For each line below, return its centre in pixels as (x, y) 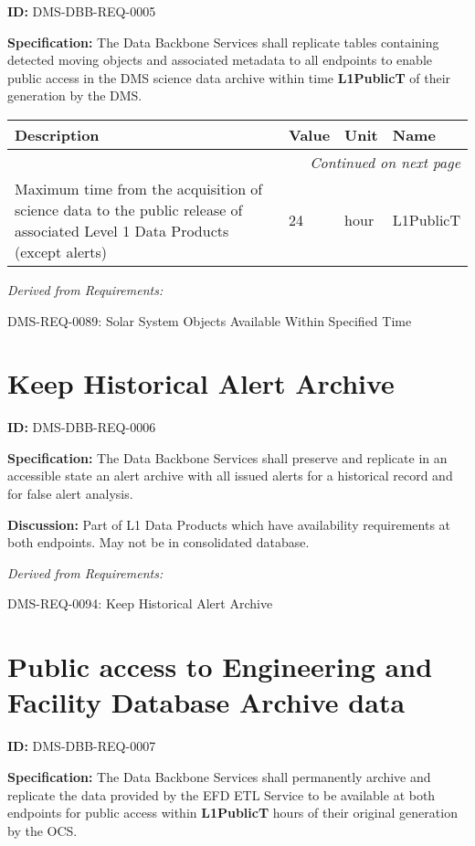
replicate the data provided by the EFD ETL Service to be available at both (222, 794)
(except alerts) (61, 251)
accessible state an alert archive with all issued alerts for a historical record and (230, 476)
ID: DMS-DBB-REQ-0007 (82, 746)
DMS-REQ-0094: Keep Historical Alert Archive (140, 603)
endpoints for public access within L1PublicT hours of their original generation (232, 813)
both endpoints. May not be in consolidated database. (158, 542)
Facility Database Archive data (206, 702)
